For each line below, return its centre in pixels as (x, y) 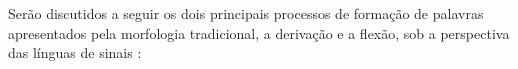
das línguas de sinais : (75, 52)
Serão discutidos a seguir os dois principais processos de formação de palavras (246, 13)
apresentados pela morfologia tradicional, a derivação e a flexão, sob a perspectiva (259, 32)
